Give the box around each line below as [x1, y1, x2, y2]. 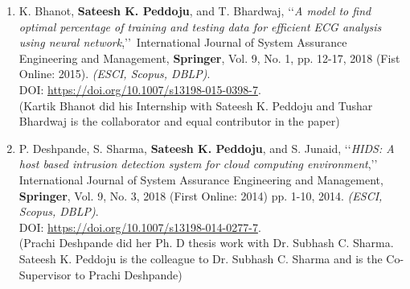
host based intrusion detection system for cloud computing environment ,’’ [18, 155, 378, 172]
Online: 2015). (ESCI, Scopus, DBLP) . [18, 65, 211, 82]
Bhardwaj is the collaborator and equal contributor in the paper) [18, 113, 340, 130]
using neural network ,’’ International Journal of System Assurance [18, 34, 347, 51]
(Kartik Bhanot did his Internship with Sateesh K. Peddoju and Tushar [18, 97, 373, 114]
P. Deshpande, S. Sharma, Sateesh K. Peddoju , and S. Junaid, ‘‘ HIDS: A [18, 139, 395, 156]
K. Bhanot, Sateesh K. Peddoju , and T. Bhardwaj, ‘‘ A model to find [18, 2, 371, 19]
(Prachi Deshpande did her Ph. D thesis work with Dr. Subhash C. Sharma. [18, 234, 394, 251]
